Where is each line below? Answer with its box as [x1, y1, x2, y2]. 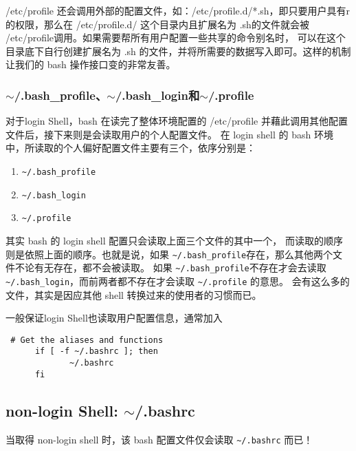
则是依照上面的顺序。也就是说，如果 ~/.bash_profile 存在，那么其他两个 [5, 247, 333, 261]
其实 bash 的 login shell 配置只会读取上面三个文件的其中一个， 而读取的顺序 [5, 233, 343, 247]
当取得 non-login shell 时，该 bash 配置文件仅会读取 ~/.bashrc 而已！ [5, 432, 313, 446]
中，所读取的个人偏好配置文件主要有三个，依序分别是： [5, 140, 256, 155]
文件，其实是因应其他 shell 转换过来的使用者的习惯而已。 [5, 287, 262, 302]
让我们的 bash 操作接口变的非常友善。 [5, 57, 176, 72]
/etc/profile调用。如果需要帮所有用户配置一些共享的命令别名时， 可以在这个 [5, 30, 346, 45]
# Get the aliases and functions [10, 335, 164, 345]
